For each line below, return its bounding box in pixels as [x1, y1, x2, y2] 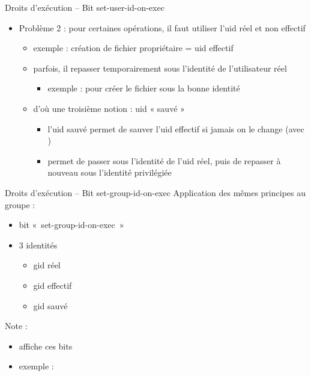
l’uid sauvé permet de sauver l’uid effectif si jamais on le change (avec [47, 122, 304, 135]
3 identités [19, 238, 58, 251]
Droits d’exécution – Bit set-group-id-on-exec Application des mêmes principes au [5, 186, 306, 199]
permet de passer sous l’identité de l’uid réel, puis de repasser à [47, 154, 281, 167]
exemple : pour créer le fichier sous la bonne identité [47, 82, 240, 94]
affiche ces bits [19, 339, 73, 352]
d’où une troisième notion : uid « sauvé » [33, 102, 185, 114]
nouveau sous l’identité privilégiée [47, 166, 172, 179]
